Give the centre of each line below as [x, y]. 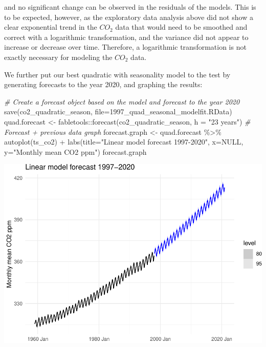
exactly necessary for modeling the [58, 57]
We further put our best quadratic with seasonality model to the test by [117, 74]
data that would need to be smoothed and [181, 27]
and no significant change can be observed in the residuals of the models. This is [130, 7]
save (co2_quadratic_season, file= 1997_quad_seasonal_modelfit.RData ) [118, 111]
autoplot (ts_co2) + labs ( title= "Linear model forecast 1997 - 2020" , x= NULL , [124, 142]
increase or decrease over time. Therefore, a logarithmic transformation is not [125, 47]
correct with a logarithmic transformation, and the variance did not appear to [126, 37]
